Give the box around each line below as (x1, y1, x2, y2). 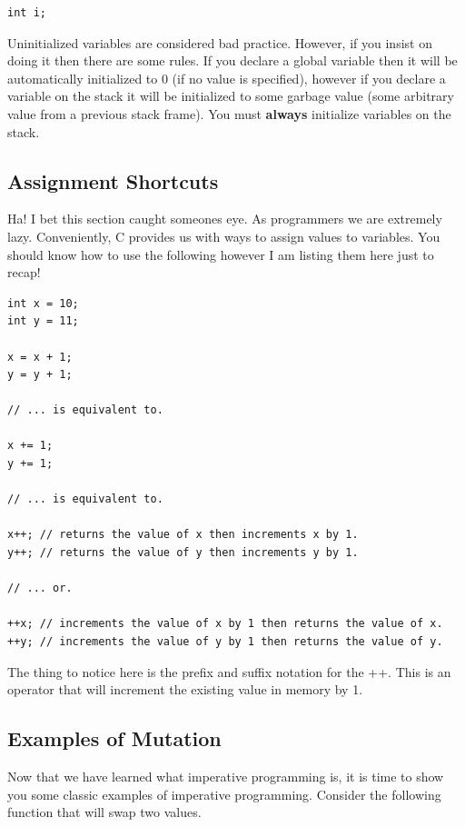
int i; (7, 6, 46, 19)
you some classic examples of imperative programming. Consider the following (7, 784, 441, 803)
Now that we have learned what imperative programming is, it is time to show (7, 767, 444, 785)
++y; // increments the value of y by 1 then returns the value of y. (7, 635, 443, 649)
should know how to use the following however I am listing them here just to (7, 244, 434, 264)
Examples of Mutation (7, 724, 222, 752)
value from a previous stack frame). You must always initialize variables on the (7, 104, 451, 123)
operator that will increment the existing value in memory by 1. (7, 680, 363, 699)
